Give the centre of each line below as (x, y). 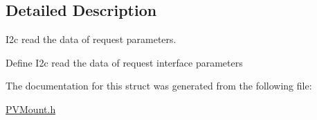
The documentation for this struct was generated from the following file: (159, 86)
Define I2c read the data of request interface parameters (124, 62)
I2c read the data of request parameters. (91, 39)
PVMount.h (31, 109)
